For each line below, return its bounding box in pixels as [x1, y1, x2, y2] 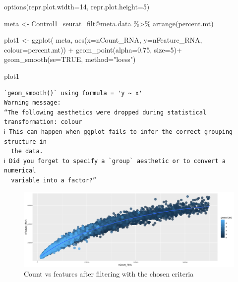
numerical [4, 167, 36, 174]
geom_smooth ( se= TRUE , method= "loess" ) [4, 54, 136, 64]
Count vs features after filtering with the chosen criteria [24, 269, 194, 279]
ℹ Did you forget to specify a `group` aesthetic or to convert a [4, 157, 226, 165]
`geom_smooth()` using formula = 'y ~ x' [4, 89, 143, 97]
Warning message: [4, 99, 61, 107]
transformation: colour [4, 118, 82, 126]
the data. [11, 148, 43, 155]
